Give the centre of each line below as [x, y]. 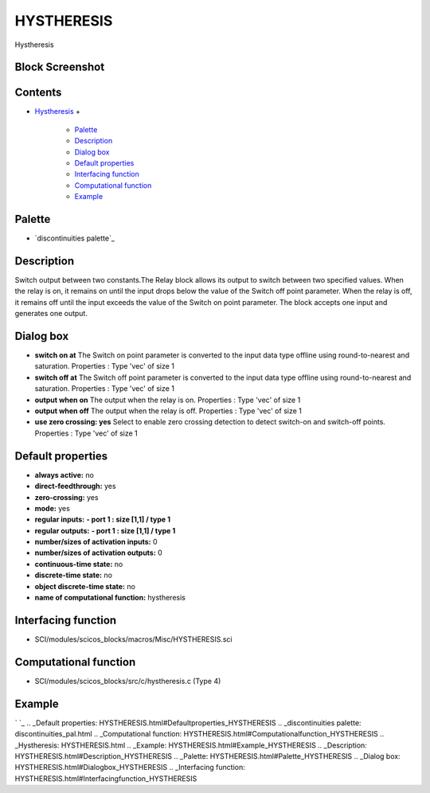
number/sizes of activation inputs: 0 [96, 542]
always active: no [64, 475]
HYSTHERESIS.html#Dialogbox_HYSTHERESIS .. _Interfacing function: [130, 768]
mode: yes [53, 508]
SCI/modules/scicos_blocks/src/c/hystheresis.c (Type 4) [128, 681]
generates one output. [51, 314]
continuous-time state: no [79, 564]
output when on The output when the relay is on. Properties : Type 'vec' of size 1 [168, 400]
